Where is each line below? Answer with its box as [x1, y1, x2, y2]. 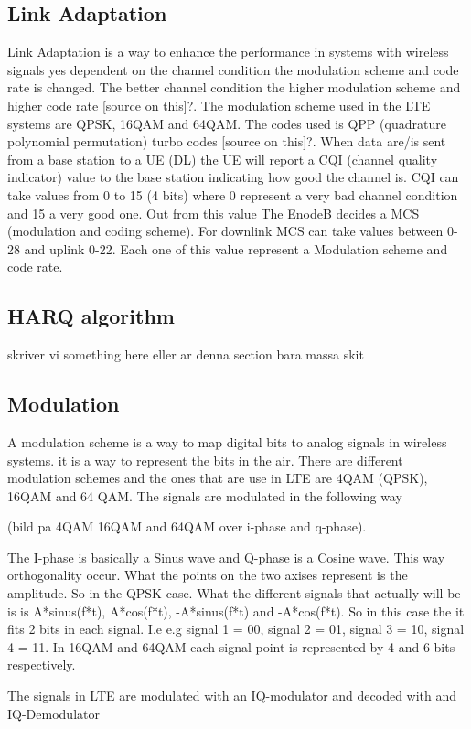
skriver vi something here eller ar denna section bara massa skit [7, 345, 364, 364]
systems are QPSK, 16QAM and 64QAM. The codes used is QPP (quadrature [7, 113, 446, 133]
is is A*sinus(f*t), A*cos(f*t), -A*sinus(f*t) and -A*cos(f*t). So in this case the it [7, 601, 465, 620]
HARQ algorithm [7, 302, 175, 330]
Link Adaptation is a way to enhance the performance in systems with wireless [7, 42, 449, 61]
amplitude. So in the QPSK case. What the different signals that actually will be [7, 584, 461, 603]
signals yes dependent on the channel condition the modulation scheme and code [7, 59, 459, 79]
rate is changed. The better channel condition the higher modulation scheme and [7, 78, 461, 97]
